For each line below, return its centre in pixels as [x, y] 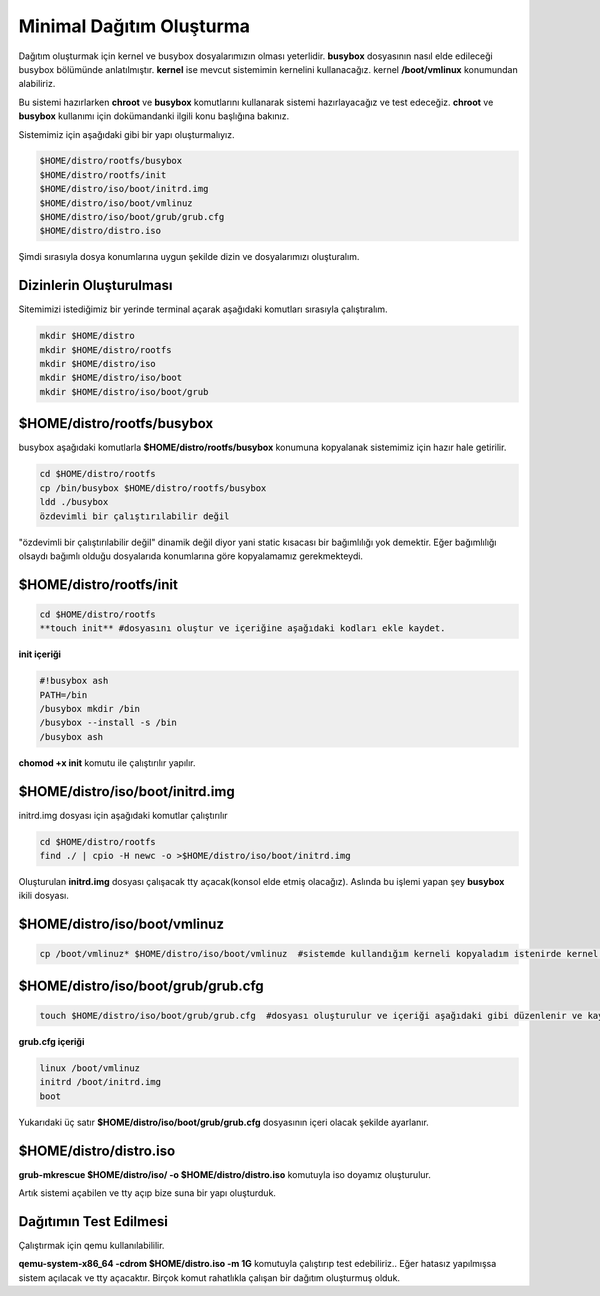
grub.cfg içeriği [51, 1042]
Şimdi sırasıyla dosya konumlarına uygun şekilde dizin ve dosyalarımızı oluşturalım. [189, 257]
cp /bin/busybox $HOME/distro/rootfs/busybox [153, 488]
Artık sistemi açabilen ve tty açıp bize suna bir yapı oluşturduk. [147, 1193]
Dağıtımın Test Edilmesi [93, 1221]
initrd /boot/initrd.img [100, 1082]
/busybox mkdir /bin [89, 709]
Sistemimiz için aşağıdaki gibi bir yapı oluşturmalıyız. [126, 134]
